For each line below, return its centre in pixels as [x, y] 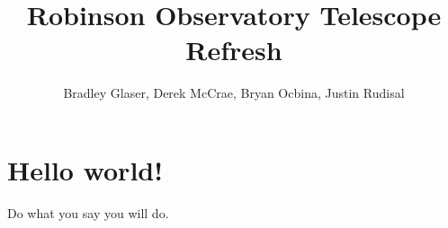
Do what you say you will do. [88, 212]
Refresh [234, 50]
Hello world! [85, 169]
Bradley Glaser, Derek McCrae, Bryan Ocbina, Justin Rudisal [234, 93]
